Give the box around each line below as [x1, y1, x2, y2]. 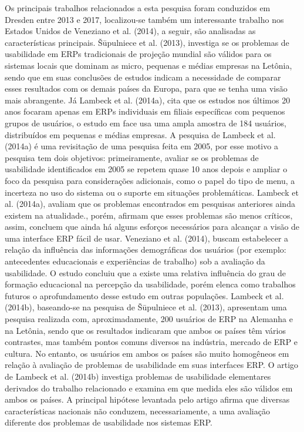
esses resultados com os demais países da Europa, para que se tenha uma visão [5, 82, 288, 95]
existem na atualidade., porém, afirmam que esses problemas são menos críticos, [5, 209, 293, 221]
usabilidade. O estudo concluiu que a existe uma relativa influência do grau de [5, 266, 286, 279]
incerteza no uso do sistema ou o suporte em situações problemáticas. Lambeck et [5, 186, 299, 198]
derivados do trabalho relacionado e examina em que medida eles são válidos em [5, 381, 293, 394]
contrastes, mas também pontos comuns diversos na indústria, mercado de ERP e [5, 336, 298, 348]
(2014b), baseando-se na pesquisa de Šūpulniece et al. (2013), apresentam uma [5, 301, 287, 313]
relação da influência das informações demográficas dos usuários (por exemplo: [5, 243, 286, 256]
